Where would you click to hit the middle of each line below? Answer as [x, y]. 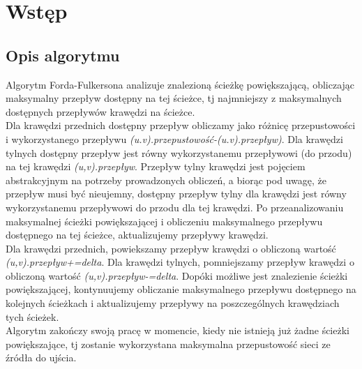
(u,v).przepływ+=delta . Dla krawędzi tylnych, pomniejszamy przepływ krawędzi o [180, 262]
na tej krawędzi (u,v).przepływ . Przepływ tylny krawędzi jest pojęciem [156, 166]
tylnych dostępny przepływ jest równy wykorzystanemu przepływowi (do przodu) [179, 152]
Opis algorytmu [63, 55]
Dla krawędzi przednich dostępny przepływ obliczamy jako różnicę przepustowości [181, 125]
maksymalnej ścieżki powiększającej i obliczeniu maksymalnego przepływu [164, 221]
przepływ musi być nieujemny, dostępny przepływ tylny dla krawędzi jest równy [176, 194]
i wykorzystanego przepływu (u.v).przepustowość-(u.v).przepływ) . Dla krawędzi [174, 138]
